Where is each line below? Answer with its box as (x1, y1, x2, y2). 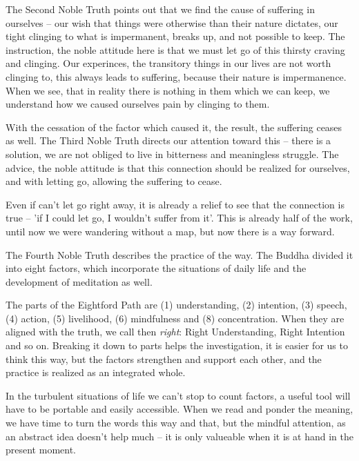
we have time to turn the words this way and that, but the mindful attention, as (6, 415, 346, 430)
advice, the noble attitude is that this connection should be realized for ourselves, (6, 160, 350, 175)
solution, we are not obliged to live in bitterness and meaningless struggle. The (6, 146, 339, 161)
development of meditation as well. (6, 274, 153, 288)
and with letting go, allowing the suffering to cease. (6, 174, 222, 188)
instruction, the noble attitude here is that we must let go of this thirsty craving (6, 42, 345, 57)
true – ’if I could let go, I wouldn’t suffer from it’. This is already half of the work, (6, 210, 353, 225)
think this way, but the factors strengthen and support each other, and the (6, 351, 322, 366)
